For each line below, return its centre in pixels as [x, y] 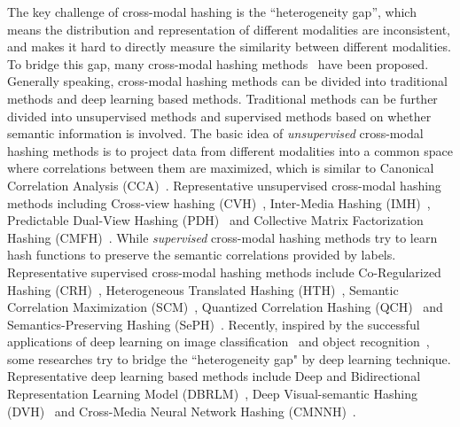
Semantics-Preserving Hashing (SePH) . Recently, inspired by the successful [214, 324]
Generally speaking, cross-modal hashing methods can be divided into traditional [227, 81]
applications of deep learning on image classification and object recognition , [218, 342]
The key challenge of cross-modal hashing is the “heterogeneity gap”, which [212, 12]
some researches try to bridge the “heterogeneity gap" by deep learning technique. [229, 358]
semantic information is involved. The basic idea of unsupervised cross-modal [215, 133]
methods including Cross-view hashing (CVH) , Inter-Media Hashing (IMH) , [219, 202]
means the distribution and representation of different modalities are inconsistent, [229, 29]
